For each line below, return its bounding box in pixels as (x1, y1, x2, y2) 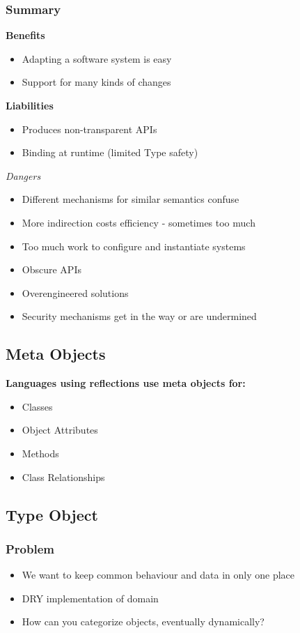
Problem (6, 540, 54, 557)
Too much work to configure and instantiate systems (22, 238, 246, 253)
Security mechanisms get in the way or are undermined (22, 309, 257, 323)
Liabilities (6, 98, 54, 112)
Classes (22, 399, 53, 413)
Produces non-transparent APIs (22, 121, 157, 136)
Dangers (6, 168, 41, 183)
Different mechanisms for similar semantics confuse (22, 192, 239, 206)
